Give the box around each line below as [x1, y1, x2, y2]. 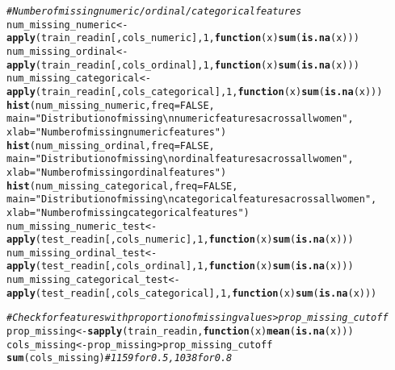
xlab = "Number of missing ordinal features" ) [6, 166, 227, 178]
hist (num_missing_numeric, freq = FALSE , [6, 99, 215, 111]
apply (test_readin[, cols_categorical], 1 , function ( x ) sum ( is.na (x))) [6, 287, 377, 299]
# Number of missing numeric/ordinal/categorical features [6, 6, 302, 17]
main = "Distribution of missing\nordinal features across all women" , [6, 153, 354, 165]
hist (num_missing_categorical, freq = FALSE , [6, 180, 238, 192]
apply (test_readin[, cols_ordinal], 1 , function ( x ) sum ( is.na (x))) [6, 260, 354, 272]
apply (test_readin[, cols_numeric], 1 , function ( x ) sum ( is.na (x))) [6, 234, 354, 246]
